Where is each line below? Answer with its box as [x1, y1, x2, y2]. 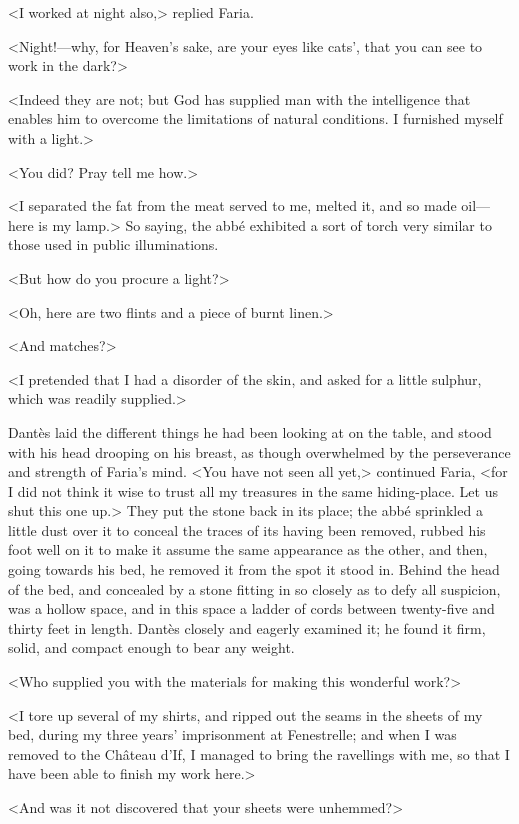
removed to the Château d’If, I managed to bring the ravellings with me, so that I [8, 743, 510, 764]
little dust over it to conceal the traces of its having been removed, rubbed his [8, 519, 486, 540]
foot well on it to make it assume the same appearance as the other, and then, [8, 539, 488, 560]
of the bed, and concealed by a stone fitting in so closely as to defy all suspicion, [8, 578, 501, 599]
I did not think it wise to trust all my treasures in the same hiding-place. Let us [8, 480, 498, 501]
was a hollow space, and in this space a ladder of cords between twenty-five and [8, 598, 495, 619]
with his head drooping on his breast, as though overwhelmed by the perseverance [8, 441, 511, 462]
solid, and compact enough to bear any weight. [8, 637, 295, 658]
